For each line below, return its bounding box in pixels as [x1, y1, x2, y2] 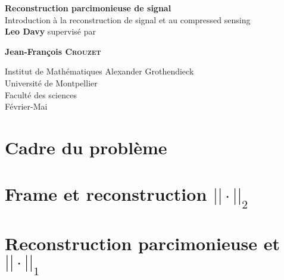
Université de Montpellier [5, 76, 98, 89]
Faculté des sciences [5, 88, 77, 101]
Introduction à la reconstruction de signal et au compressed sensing [5, 13, 251, 26]
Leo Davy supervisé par [5, 25, 96, 38]
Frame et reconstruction [5, 182, 207, 206]
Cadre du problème [5, 135, 167, 159]
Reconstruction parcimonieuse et [5, 231, 280, 256]
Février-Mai [5, 100, 48, 113]
